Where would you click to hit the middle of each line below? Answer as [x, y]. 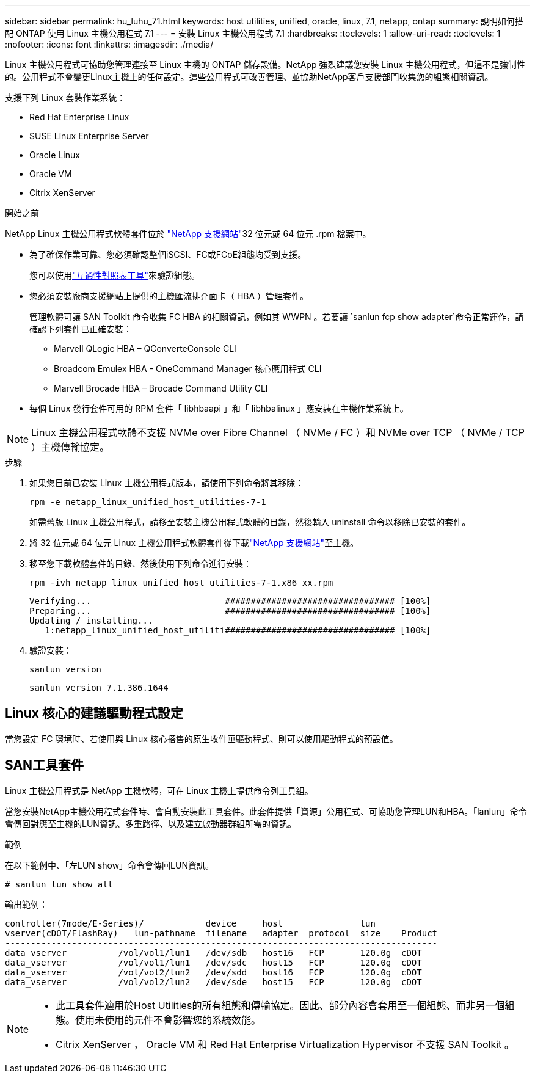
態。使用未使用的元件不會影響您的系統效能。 [158, 1020]
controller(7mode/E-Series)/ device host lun [190, 923]
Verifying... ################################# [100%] [230, 601]
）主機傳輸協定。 [71, 447]
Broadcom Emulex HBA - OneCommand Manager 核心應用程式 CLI [188, 369]
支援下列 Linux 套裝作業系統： [65, 97]
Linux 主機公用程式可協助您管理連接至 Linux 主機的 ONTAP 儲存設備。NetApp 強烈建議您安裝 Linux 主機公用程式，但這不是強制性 [265, 64]
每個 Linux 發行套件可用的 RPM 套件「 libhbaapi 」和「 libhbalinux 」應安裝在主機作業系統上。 [219, 408]
